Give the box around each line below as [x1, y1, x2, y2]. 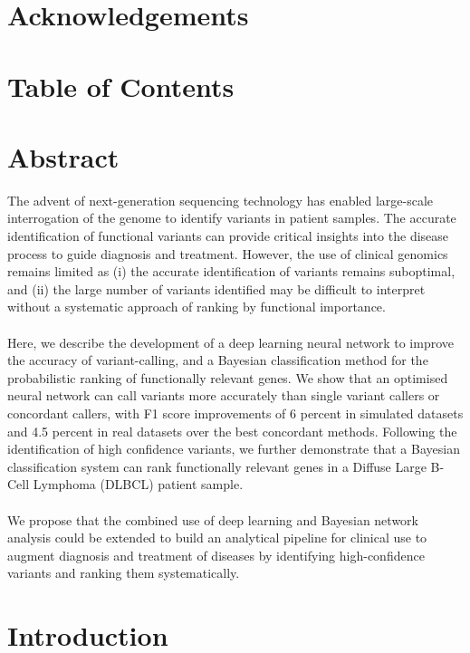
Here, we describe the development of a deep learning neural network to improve [7, 332, 454, 351]
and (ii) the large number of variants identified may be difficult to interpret [7, 279, 426, 298]
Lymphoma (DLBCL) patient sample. [33, 475, 244, 494]
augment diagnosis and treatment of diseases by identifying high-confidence [7, 545, 425, 564]
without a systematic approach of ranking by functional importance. [7, 297, 386, 316]
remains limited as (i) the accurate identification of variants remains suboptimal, [7, 262, 456, 281]
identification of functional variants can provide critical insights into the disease [7, 226, 449, 245]
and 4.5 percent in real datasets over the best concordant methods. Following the [7, 421, 457, 440]
